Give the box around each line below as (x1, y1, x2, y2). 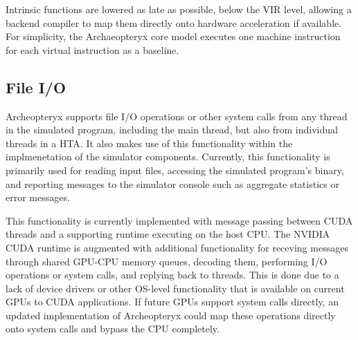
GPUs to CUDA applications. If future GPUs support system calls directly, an (6, 294, 339, 309)
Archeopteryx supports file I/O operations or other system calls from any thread (6, 108, 348, 123)
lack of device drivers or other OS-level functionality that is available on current (6, 281, 345, 295)
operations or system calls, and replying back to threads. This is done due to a (6, 267, 339, 282)
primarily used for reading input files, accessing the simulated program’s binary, (6, 162, 344, 177)
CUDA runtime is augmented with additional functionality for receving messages (6, 240, 348, 254)
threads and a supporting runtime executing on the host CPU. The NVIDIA (6, 227, 330, 241)
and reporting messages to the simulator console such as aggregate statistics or (6, 176, 339, 191)
